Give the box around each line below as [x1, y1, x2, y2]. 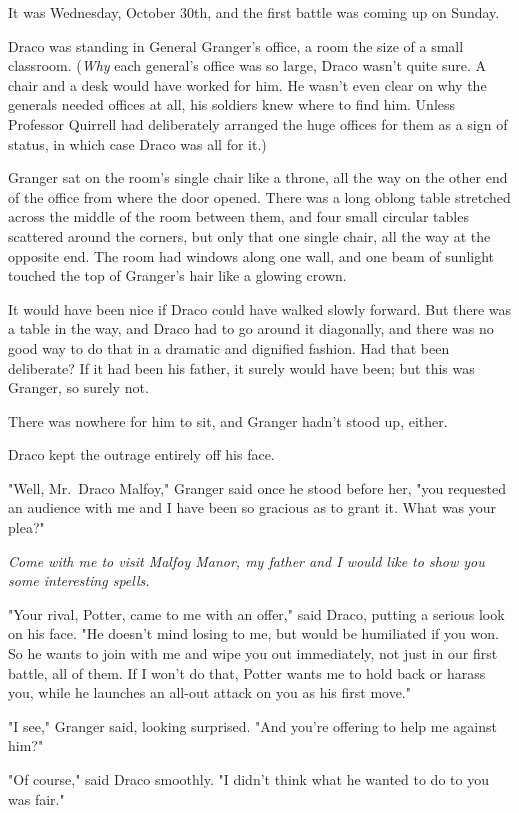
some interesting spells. [8, 570, 150, 591]
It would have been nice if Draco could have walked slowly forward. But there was [8, 298, 512, 319]
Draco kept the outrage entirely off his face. [8, 444, 275, 465]
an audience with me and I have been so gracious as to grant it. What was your [8, 497, 497, 518]
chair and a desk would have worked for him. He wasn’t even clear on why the [8, 74, 487, 95]
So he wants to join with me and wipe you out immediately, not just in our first [8, 643, 498, 664]
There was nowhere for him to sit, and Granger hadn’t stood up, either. [8, 410, 448, 431]
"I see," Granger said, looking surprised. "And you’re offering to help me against [8, 715, 497, 736]
